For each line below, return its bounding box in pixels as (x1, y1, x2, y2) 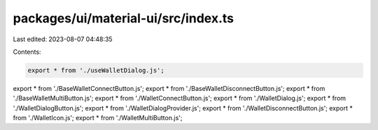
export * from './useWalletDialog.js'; (27, 66, 164, 74)
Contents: (13, 48, 41, 56)
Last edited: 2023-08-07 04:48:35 (13, 35, 113, 43)
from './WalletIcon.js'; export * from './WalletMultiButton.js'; (13, 114, 183, 122)
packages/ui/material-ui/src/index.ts (13, 10, 234, 26)
